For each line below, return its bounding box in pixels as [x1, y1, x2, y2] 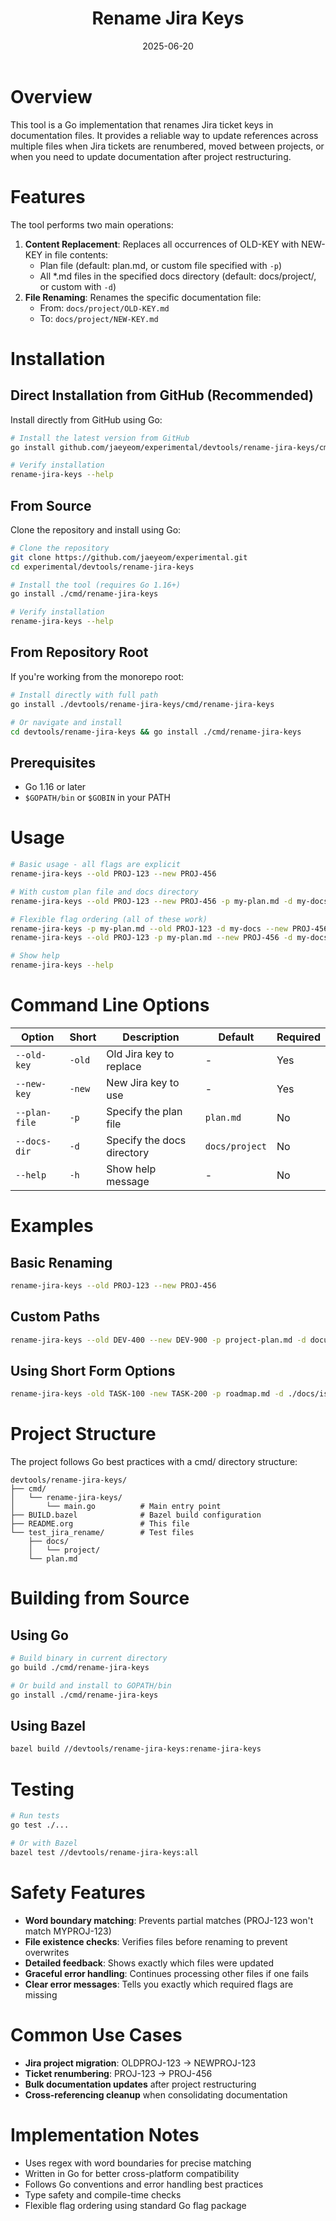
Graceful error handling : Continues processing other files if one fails [24, 1967, 309, 1979]
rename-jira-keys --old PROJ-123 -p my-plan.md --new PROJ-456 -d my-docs [10, 933, 329, 943]
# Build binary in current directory [10, 1653, 168, 1664]
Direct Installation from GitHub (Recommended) [10, 387, 314, 404]
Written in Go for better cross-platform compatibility [24, 2167, 240, 2179]
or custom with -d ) [39, 280, 117, 292]
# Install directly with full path [10, 690, 159, 700]
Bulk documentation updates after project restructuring [24, 2078, 257, 2090]
